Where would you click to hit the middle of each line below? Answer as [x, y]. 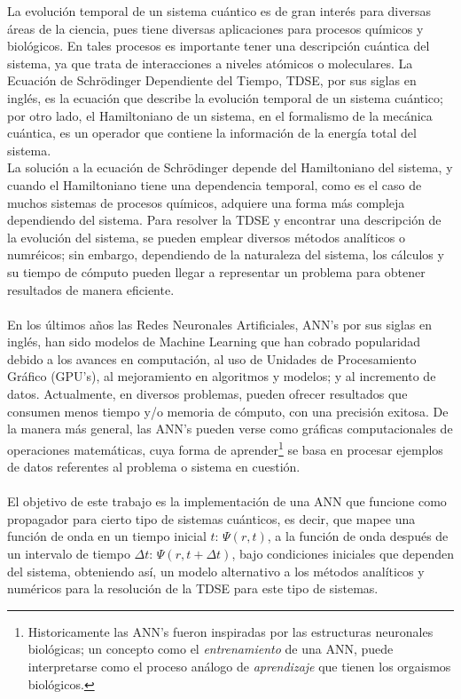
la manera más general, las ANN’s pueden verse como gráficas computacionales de [230, 429]
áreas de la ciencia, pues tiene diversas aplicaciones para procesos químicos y [215, 28]
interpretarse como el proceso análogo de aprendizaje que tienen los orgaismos [239, 667]
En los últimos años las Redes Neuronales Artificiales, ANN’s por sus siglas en [219, 324]
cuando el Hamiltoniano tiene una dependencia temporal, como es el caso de [215, 184]
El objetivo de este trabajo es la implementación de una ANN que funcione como [227, 501]
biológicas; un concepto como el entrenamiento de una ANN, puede [211, 649]
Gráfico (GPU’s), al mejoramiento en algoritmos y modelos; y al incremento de [222, 376]
